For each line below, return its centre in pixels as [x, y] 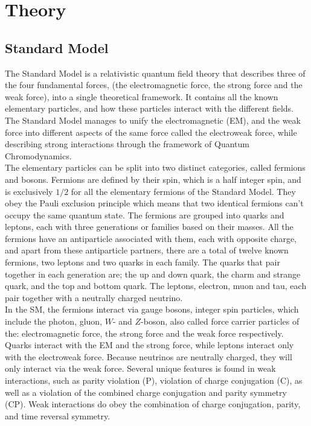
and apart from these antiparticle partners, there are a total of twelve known [147, 250]
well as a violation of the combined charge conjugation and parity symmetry [146, 392]
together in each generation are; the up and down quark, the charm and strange [153, 274]
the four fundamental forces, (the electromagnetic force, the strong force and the [154, 85]
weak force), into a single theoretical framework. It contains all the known [142, 96]
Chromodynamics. [38, 155]
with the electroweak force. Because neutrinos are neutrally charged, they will [149, 356]
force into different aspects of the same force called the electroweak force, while [151, 132]
